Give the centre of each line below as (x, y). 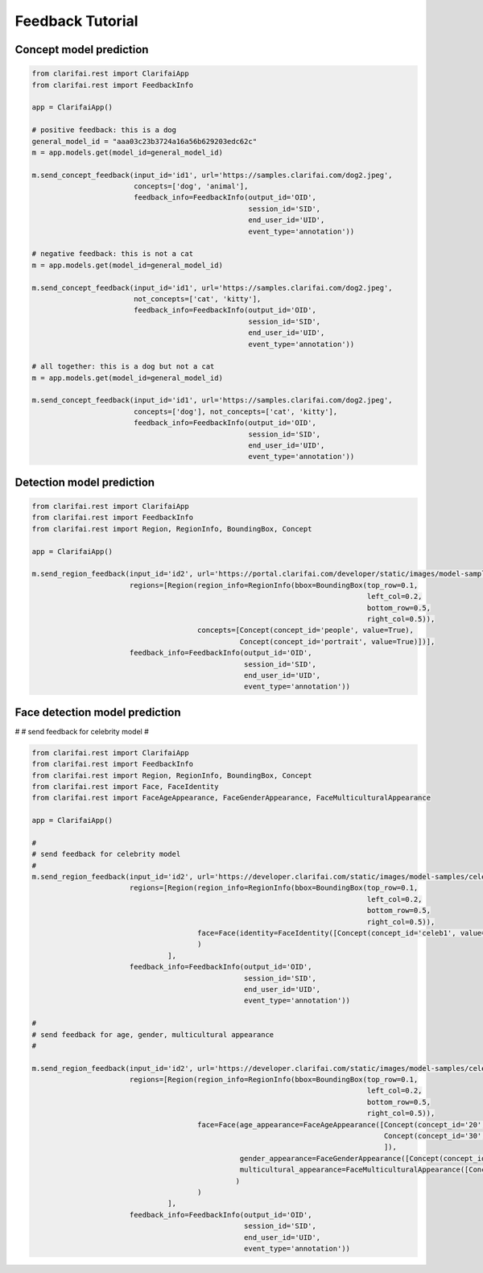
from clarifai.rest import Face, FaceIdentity (125, 786)
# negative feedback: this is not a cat (112, 254)
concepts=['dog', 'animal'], (191, 186)
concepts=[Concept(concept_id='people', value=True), (306, 630)
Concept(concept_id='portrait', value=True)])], (337, 641)
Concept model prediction (82, 50)
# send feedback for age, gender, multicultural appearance (153, 1034)
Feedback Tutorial (76, 21)
